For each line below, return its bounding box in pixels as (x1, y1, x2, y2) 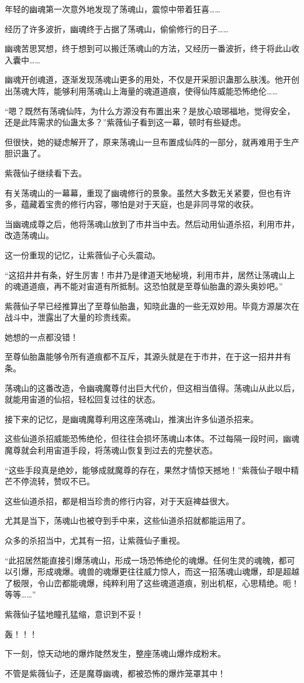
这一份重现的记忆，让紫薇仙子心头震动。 (5, 248, 160, 261)
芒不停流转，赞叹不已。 (5, 475, 95, 487)
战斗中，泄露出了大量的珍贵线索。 (5, 311, 136, 323)
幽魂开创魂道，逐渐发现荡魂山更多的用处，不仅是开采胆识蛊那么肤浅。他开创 (5, 73, 299, 86)
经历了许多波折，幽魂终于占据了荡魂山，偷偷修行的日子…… (5, 22, 229, 35)
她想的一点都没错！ (5, 330, 78, 343)
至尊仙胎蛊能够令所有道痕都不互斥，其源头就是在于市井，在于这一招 (5, 350, 267, 363)
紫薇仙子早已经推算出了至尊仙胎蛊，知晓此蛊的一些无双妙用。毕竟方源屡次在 (5, 299, 299, 312)
